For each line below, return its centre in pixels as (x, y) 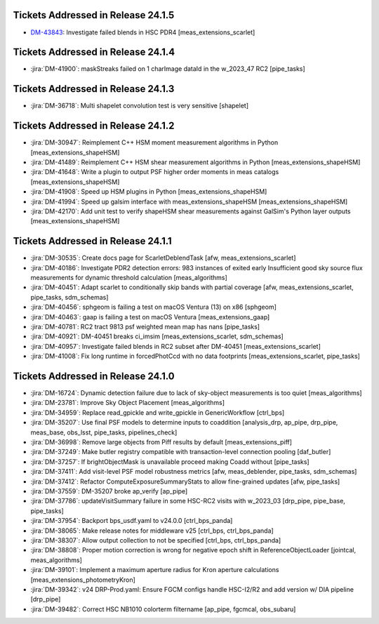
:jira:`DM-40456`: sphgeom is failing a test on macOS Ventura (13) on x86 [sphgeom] (154, 307)
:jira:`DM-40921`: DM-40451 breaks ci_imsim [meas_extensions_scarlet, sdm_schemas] (157, 336)
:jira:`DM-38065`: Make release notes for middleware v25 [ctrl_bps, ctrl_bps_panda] (152, 531)
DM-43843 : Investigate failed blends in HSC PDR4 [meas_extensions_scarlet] (143, 32)
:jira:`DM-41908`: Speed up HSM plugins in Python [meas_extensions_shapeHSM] (149, 192)
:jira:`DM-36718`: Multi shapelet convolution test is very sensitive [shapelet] (140, 106)
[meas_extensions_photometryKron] (83, 580)
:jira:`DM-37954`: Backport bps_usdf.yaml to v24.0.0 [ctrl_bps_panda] (132, 521)
